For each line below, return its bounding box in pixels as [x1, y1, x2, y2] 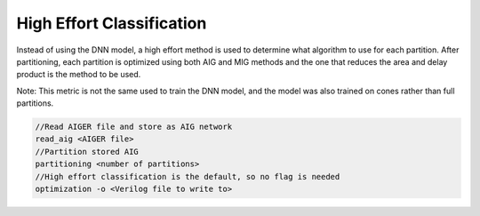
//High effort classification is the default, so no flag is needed [35, 172, 340, 181]
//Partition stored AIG [35, 147, 140, 156]
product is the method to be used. [16, 69, 141, 80]
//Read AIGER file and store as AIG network [35, 122, 233, 132]
